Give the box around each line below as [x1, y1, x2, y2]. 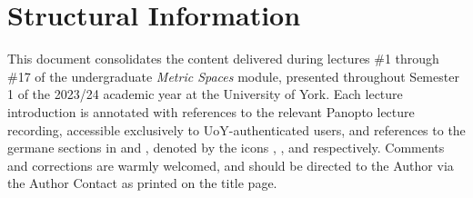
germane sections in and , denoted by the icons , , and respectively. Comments [7, 138, 445, 157]
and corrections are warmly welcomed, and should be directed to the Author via [7, 155, 454, 174]
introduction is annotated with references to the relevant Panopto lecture [7, 102, 415, 121]
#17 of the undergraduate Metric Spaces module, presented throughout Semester [7, 66, 459, 85]
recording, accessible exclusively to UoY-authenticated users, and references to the [7, 120, 466, 139]
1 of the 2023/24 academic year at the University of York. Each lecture [7, 84, 403, 104]
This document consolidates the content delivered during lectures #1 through [7, 49, 439, 68]
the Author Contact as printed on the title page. [7, 173, 277, 193]
